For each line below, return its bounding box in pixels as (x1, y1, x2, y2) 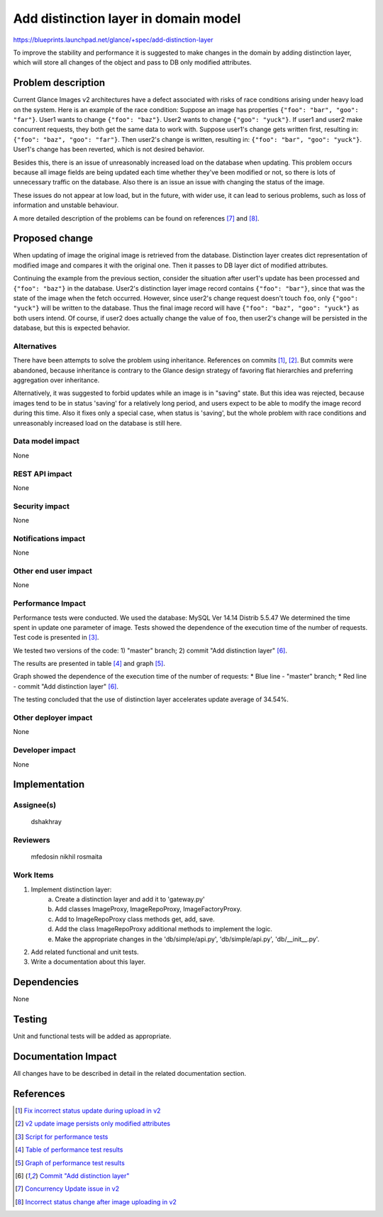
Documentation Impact (13, 1050, 117, 1062)
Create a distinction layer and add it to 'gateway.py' (55, 894, 205, 904)
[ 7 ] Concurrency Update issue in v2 (15, 1184, 120, 1193)
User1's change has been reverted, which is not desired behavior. (13, 145, 205, 154)
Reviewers (13, 835, 51, 845)
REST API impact (13, 469, 72, 479)
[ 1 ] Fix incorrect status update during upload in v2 (15, 1106, 161, 1115)
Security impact (13, 501, 70, 511)
